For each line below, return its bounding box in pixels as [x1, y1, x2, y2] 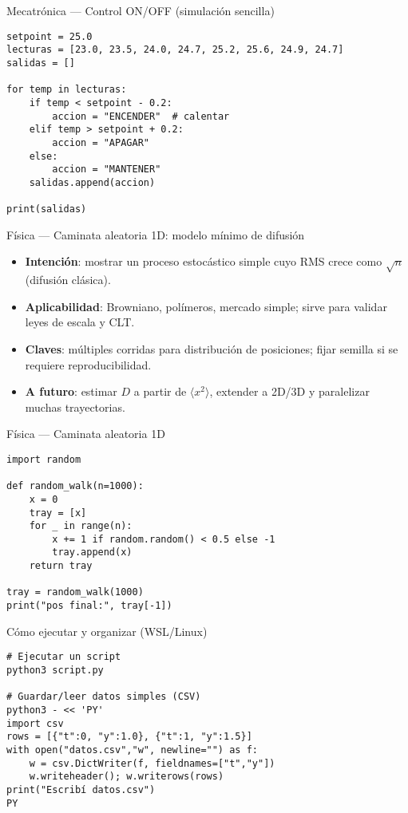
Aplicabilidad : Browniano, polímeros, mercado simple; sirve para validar [25, 298, 387, 314]
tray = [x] [29, 507, 87, 519]
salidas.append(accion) [29, 176, 156, 188]
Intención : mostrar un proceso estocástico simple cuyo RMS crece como [25, 253, 382, 270]
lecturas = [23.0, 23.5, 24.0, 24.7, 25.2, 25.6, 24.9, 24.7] [6, 44, 344, 56]
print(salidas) [6, 203, 87, 215]
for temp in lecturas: [6, 84, 127, 96]
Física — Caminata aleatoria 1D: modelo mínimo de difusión [6, 226, 305, 243]
